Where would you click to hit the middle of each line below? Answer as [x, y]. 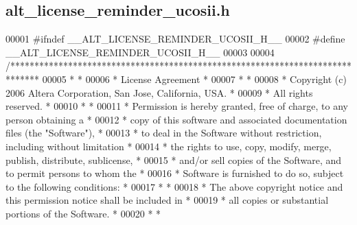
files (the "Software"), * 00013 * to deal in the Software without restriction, [164, 133]
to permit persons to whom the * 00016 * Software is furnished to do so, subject [175, 173]
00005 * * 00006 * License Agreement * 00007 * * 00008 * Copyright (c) [194, 79]
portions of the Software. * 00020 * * [83, 213]
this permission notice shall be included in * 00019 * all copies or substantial [167, 200]
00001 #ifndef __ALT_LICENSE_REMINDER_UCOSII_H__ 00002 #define [175, 39]
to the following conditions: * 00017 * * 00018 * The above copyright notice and [174, 186]
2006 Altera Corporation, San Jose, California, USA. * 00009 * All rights [159, 92]
